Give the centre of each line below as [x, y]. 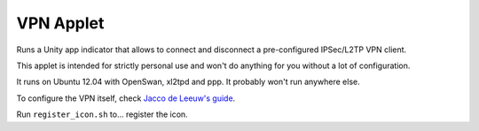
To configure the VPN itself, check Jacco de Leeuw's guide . [126, 98]
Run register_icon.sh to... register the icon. [102, 114]
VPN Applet [60, 23]
